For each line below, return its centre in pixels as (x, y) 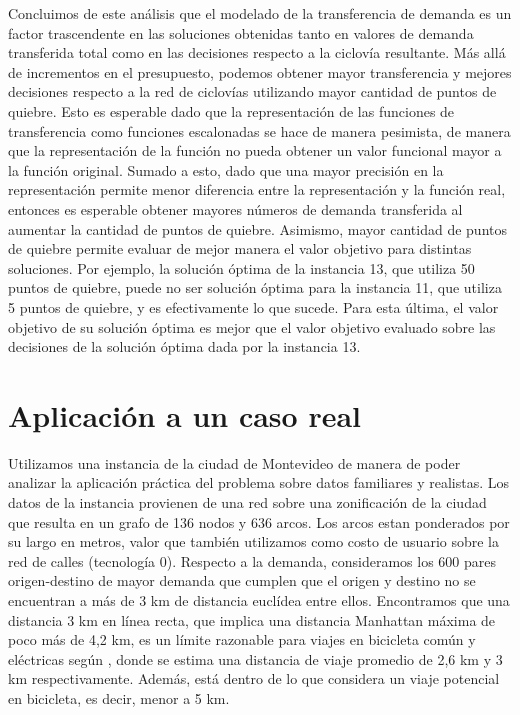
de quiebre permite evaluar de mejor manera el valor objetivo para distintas (240, 248)
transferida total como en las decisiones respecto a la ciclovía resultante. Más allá (257, 52)
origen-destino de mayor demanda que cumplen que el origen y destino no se (242, 580)
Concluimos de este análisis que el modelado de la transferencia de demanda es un (260, 13)
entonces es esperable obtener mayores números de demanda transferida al (235, 208)
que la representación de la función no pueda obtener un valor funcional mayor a (255, 150)
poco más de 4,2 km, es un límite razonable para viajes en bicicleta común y (242, 639)
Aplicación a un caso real (184, 414)
